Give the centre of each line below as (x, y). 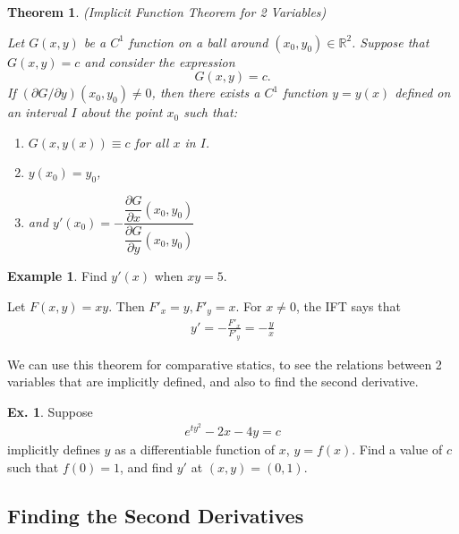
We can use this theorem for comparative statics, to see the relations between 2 (225, 364)
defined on (423, 93)
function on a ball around (198, 42)
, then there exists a (206, 93)
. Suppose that (391, 42)
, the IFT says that (348, 305)
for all (152, 142)
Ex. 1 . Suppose (50, 411)
